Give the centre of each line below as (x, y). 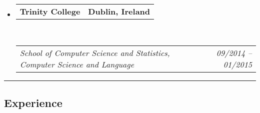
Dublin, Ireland (119, 11)
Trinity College (50, 11)
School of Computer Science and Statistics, (95, 52)
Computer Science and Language (77, 64)
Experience (33, 102)
